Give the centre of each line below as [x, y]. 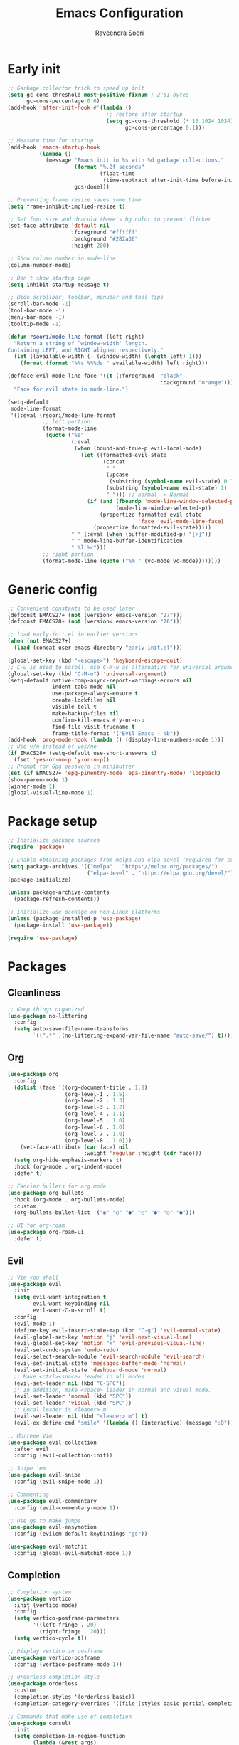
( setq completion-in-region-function [70, 1736]
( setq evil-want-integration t [60, 1297]
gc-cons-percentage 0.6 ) [63, 101]
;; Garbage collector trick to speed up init [76, 88]
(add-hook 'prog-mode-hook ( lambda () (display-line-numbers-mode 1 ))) [116, 740]
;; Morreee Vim [30, 1435]
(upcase [117, 475]
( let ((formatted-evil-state [124, 455]
